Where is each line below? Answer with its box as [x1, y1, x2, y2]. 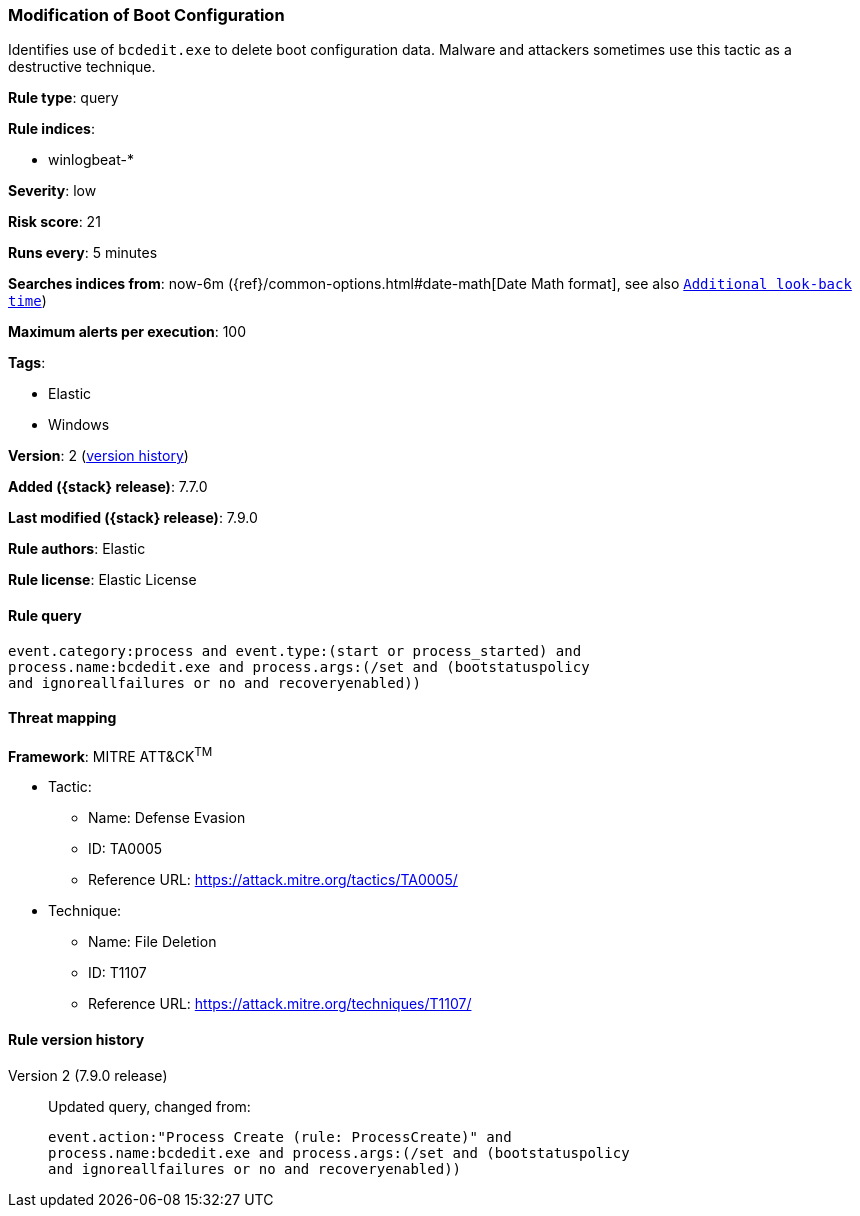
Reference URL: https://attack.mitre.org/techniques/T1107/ [88, 995, 472, 1013]
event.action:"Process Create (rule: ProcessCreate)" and [48, 1128, 512, 1145]
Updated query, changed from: [48, 1097, 251, 1115]
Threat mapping [8, 709, 117, 727]
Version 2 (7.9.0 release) [8, 1066, 168, 1084]
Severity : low [8, 182, 97, 200]
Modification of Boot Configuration [8, 5, 285, 25]
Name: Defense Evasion [88, 809, 246, 827]
